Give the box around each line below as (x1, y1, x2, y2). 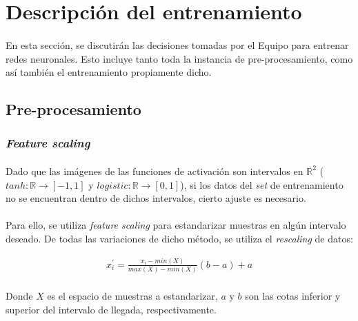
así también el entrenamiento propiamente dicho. (6, 65, 212, 79)
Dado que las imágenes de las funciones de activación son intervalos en (6, 163, 304, 178)
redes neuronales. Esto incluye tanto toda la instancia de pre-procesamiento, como (6, 51, 353, 65)
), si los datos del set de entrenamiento (180, 177, 344, 191)
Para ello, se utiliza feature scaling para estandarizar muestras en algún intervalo (6, 218, 346, 232)
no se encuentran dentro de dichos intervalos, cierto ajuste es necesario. (6, 191, 306, 205)
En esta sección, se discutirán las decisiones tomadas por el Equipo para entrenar (6, 37, 349, 52)
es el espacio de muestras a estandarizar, (47, 288, 218, 302)
